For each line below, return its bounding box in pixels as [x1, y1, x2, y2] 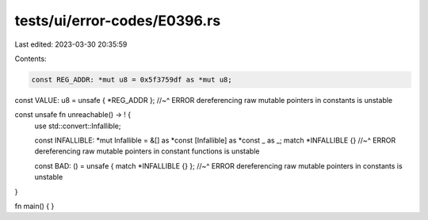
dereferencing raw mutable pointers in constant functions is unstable [34, 146, 260, 156]
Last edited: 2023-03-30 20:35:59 [14, 40, 128, 49]
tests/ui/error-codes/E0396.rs [14, 12, 221, 29]
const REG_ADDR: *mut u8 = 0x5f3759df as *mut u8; [31, 75, 233, 84]
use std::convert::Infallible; [34, 121, 121, 131]
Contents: [14, 54, 47, 63]
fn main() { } [14, 202, 55, 211]
